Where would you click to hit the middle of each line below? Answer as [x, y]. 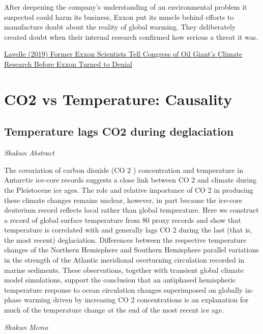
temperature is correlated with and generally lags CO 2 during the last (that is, [128, 230]
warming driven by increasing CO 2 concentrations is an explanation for [136, 300]
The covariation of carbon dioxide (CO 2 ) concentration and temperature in [124, 170]
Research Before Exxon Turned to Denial [68, 63]
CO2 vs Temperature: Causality [118, 99]
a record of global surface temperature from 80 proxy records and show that [123, 220]
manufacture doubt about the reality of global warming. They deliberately [120, 27]
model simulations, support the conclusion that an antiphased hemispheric [120, 280]
